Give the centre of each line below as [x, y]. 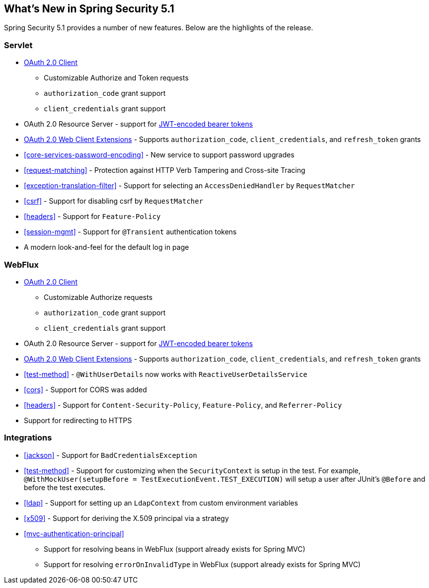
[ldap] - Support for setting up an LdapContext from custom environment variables [161, 503]
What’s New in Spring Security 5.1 [89, 9]
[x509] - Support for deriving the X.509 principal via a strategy [126, 518]
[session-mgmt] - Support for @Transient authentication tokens [130, 232]
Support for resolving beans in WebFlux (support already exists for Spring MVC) [175, 549]
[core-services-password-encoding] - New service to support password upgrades [159, 155]
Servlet [18, 45]
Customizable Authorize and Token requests [116, 78]
